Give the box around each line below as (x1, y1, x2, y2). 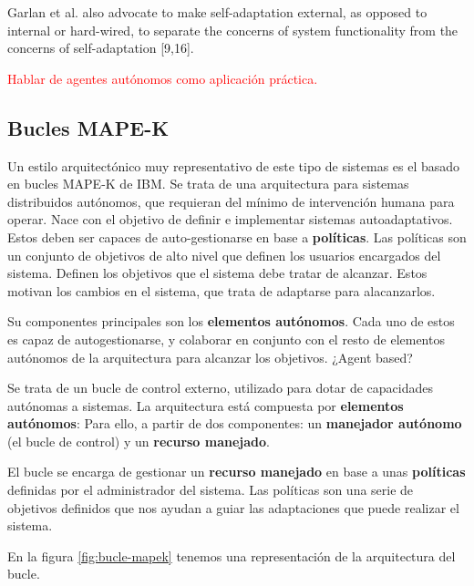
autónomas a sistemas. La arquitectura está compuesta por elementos (7, 396, 404, 415)
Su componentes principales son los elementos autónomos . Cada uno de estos (7, 312, 455, 331)
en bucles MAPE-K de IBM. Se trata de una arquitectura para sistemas (7, 174, 409, 193)
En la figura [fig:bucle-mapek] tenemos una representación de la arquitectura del (7, 546, 456, 565)
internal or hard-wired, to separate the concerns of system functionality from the (7, 20, 459, 39)
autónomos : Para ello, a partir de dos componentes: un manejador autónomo (7, 414, 462, 433)
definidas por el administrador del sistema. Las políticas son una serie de (7, 480, 414, 499)
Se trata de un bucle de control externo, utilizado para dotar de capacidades (7, 378, 433, 397)
